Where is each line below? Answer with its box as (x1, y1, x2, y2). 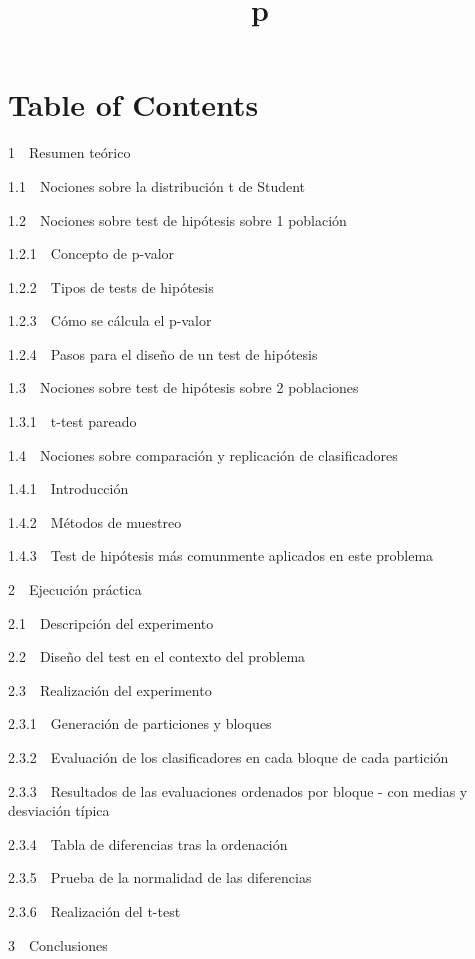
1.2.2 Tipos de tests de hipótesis (8, 276, 214, 297)
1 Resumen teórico (8, 142, 131, 163)
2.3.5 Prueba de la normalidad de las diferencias (8, 867, 312, 888)
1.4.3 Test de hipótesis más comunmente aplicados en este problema (8, 545, 434, 566)
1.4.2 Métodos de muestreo (8, 511, 182, 532)
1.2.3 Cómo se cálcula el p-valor (8, 310, 212, 331)
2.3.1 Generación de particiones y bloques (8, 713, 272, 734)
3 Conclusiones (8, 934, 108, 955)
